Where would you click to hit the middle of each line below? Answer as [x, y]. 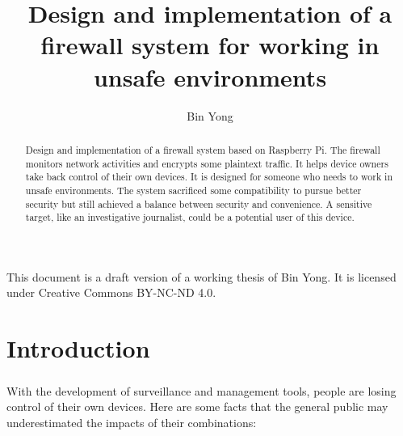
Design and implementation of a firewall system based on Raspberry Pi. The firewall [203, 149]
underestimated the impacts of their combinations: [132, 422]
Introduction [78, 348]
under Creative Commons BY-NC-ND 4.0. [111, 292]
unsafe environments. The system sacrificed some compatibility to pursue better [193, 190]
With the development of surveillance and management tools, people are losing [201, 390]
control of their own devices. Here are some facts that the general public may [197, 406]
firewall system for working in [210, 45]
